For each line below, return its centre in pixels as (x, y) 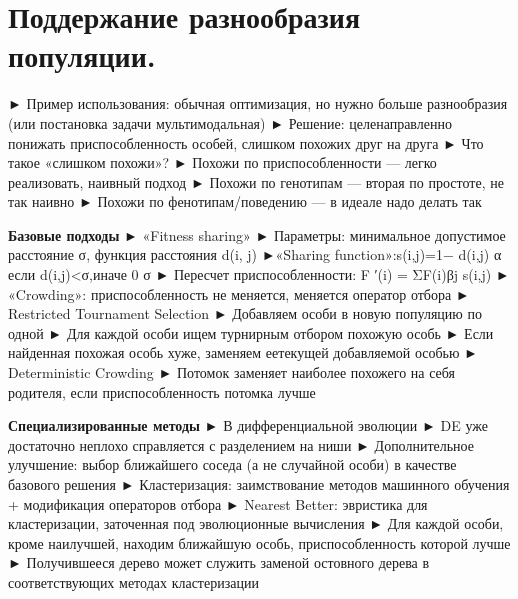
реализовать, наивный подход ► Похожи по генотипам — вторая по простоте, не (256, 181)
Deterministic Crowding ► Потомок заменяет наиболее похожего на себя (232, 372)
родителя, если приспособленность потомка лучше (162, 391)
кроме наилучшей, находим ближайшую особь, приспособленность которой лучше (259, 542)
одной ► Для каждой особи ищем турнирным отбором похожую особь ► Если (251, 332)
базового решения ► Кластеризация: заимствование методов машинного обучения (259, 484)
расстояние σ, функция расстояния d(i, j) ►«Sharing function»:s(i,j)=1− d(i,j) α (255, 254)
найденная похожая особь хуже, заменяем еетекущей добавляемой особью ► (243, 352)
